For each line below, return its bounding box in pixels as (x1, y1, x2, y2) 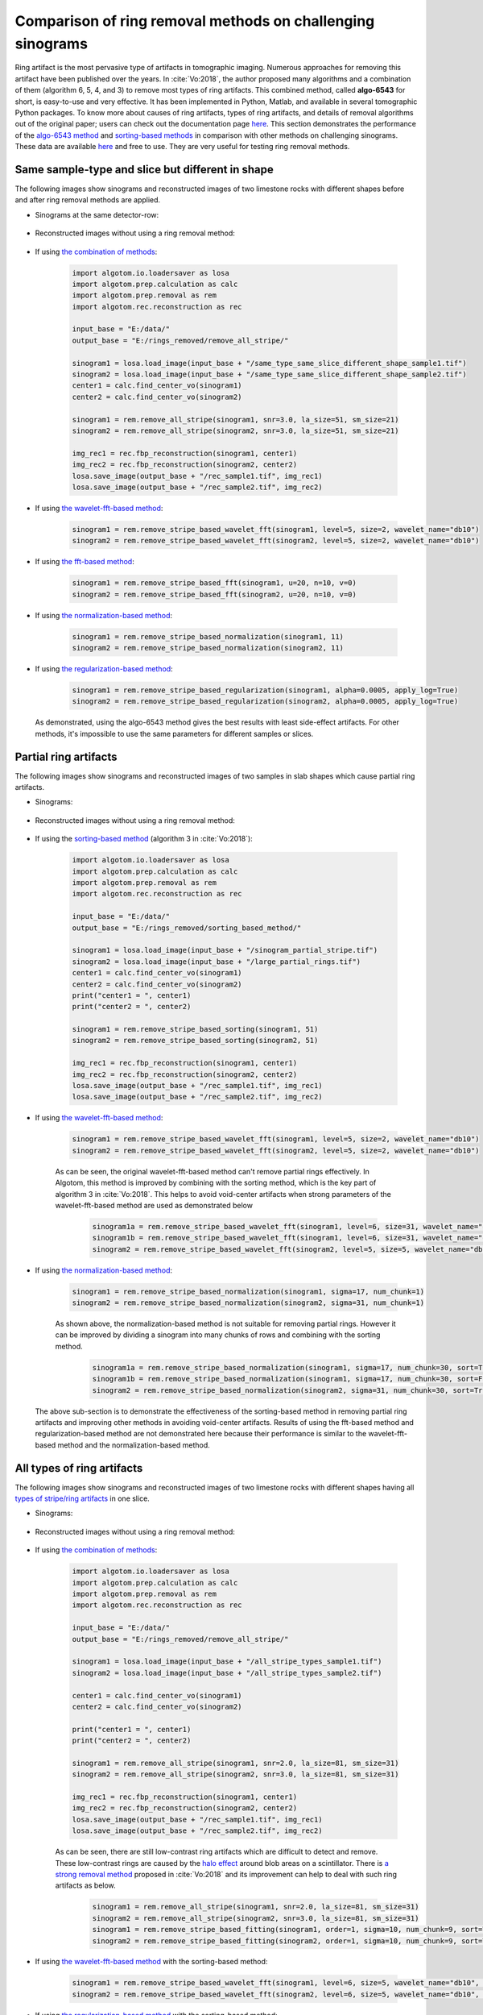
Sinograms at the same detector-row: (35, 210, 159, 219)
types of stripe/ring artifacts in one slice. (14, 1494, 151, 1503)
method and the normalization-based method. (57, 1440, 211, 1450)
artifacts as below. (55, 1880, 116, 1890)
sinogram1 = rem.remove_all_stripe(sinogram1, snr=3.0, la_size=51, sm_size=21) (72, 415, 399, 424)
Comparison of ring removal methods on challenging (14, 12, 375, 30)
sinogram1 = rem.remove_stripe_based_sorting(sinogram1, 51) (72, 1024, 319, 1034)
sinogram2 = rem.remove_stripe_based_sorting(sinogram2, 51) (72, 1036, 319, 1045)
